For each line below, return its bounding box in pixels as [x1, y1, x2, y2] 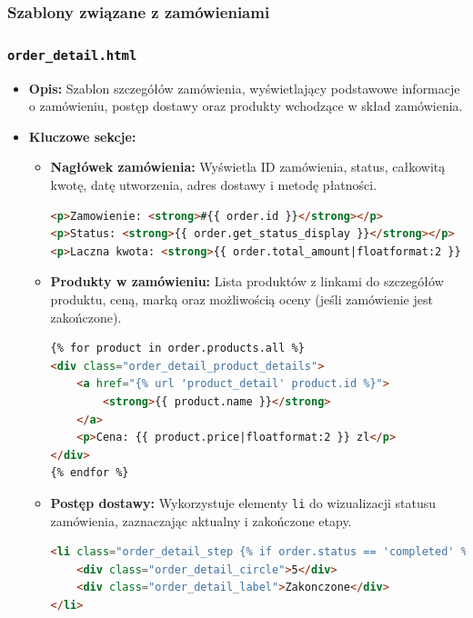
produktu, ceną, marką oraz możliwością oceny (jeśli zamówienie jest [50, 289, 433, 308]
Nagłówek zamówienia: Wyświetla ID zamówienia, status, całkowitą [50, 157, 446, 176]
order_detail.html [7, 47, 137, 63]
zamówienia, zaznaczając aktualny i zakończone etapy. [50, 511, 352, 530]
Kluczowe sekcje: [28, 126, 136, 145]
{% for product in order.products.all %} [50, 342, 305, 355]
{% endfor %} [50, 466, 129, 480]
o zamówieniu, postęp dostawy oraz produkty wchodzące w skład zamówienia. [28, 96, 463, 115]
